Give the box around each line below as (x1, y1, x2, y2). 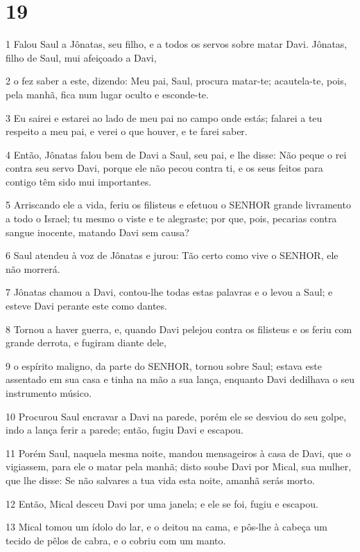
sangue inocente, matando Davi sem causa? (6, 224, 189, 239)
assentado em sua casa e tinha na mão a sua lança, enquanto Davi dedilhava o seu (6, 372, 355, 386)
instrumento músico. (6, 386, 92, 400)
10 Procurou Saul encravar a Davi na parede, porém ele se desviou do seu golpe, (6, 409, 347, 423)
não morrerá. (6, 261, 60, 276)
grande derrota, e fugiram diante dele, (6, 335, 166, 350)
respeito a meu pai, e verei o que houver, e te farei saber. (6, 124, 248, 139)
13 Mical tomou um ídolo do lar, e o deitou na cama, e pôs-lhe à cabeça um (6, 519, 328, 534)
